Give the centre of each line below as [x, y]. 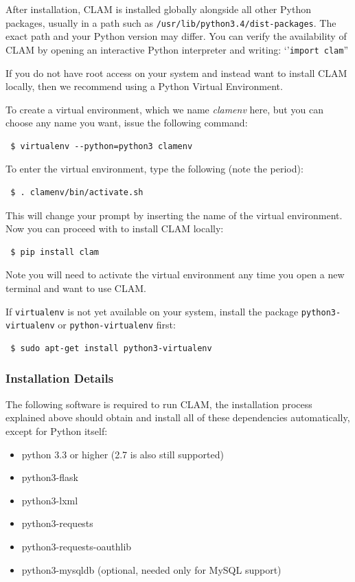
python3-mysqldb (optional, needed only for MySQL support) [151, 569]
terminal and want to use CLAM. [76, 288]
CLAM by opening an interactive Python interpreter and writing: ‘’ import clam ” [177, 49]
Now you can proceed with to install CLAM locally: [115, 228]
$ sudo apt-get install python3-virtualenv [111, 348]
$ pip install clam [55, 252]
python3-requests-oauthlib [77, 546]
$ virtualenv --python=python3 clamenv [102, 146]
